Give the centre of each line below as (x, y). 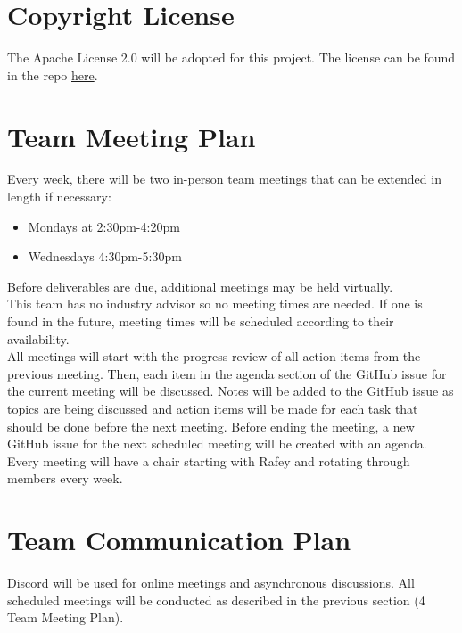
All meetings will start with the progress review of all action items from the (214, 356)
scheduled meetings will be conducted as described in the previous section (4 (216, 600)
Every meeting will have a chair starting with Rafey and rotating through (209, 460)
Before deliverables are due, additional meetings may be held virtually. (200, 286)
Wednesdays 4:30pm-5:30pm (105, 256)
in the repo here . (53, 74)
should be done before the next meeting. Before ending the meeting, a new (211, 426)
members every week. (65, 478)
